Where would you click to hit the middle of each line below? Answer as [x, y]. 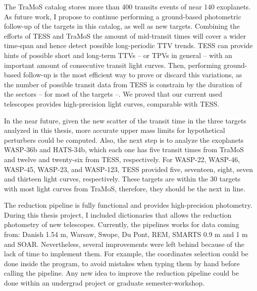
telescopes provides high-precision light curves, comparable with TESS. [112, 103]
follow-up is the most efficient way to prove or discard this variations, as [132, 75]
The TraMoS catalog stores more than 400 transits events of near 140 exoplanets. [128, 6]
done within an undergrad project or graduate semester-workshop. [104, 283]
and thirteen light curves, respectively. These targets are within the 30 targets [122, 179]
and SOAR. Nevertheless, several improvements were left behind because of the [124, 244]
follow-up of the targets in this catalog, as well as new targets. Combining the [122, 26]
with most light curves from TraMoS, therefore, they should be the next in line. [125, 188]
